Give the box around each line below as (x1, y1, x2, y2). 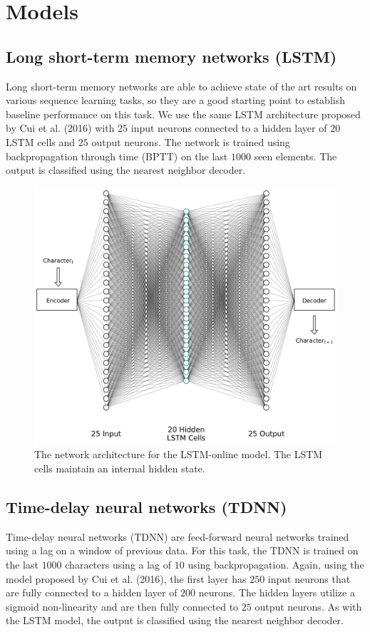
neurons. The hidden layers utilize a (198, 585, 355, 600)
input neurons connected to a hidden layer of (130, 120, 327, 135)
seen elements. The (254, 148, 337, 163)
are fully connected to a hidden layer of (6, 585, 178, 600)
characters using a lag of (65, 556, 172, 571)
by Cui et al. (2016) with (6, 120, 115, 135)
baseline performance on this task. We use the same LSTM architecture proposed (6, 106, 361, 121)
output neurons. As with (255, 599, 362, 613)
